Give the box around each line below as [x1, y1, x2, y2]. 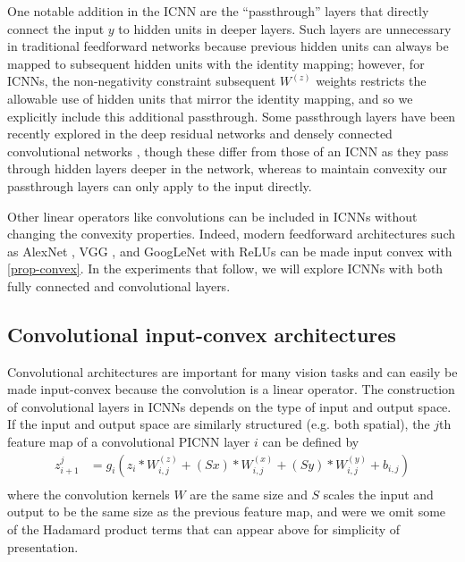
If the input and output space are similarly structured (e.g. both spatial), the [7, 415, 430, 433]
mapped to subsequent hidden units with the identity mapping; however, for [7, 54, 425, 72]
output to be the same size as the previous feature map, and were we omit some [7, 502, 446, 521]
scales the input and [323, 484, 434, 503]
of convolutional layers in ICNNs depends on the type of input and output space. [7, 397, 452, 415]
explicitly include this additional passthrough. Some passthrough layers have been [7, 106, 456, 125]
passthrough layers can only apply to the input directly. [7, 176, 312, 195]
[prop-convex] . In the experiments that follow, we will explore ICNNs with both [7, 259, 444, 278]
